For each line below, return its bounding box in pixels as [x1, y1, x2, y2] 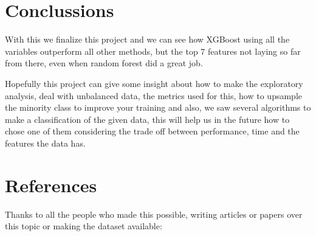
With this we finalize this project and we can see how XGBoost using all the [5, 33, 290, 46]
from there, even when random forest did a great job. [5, 57, 203, 69]
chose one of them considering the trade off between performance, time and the [5, 125, 300, 137]
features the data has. [5, 136, 86, 149]
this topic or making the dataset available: [5, 220, 162, 232]
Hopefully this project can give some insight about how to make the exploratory [5, 77, 303, 89]
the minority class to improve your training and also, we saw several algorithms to [5, 101, 311, 114]
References [5, 172, 97, 197]
